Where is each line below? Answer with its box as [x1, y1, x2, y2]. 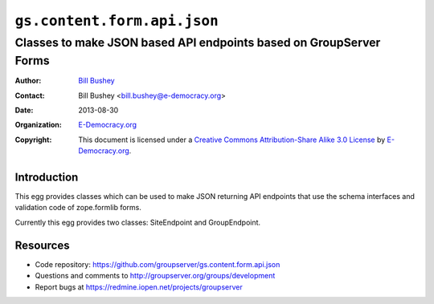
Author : [14, 76, 42, 86]
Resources [14, 238, 70, 252]
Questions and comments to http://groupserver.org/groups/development [35, 271, 276, 281]
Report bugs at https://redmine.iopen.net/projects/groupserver [35, 282, 243, 292]
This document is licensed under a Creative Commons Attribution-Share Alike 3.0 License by [78, 135, 386, 144]
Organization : [14, 120, 62, 130]
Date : [14, 105, 34, 116]
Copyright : [14, 135, 52, 144]
